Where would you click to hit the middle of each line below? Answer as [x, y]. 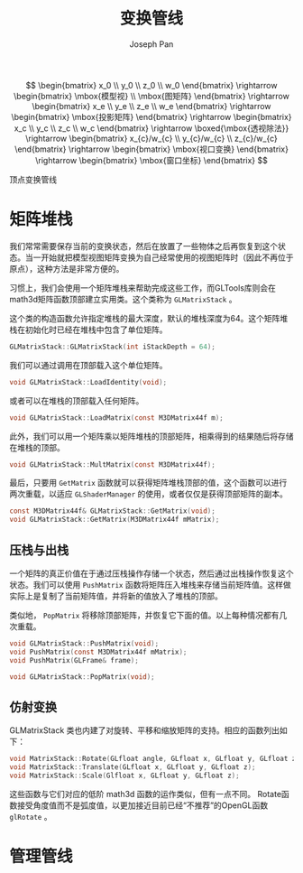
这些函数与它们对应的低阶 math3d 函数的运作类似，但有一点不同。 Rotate [146, 794]
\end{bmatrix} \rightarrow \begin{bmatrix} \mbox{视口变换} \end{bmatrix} [151, 149]
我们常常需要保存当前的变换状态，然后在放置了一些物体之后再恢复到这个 [143, 246]
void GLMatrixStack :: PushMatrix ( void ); [84, 643]
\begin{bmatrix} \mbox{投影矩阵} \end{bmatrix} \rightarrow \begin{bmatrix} [151, 116]
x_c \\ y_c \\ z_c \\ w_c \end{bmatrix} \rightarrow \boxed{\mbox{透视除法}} [151, 128]
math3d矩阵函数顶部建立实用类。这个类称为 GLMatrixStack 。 [123, 299]
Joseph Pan [151, 44]
